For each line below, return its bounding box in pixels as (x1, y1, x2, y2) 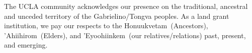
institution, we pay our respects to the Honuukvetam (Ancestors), (4, 20, 208, 31)
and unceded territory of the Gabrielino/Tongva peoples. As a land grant (4, 10, 229, 21)
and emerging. (4, 40, 48, 50)
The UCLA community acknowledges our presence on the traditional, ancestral (4, 1, 248, 11)
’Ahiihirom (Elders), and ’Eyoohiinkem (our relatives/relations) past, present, (4, 30, 246, 40)
